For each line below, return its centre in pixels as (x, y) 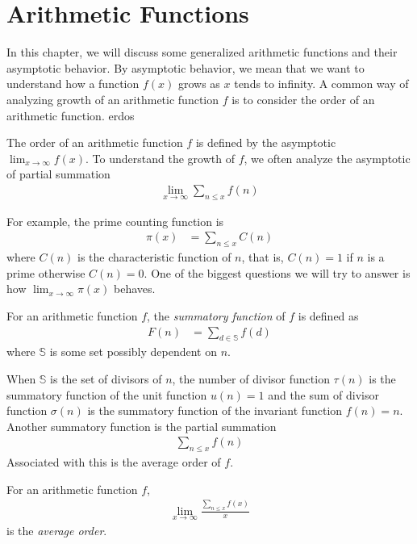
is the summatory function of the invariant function (215, 410)
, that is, (263, 257)
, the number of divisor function (251, 378)
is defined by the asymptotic (266, 142)
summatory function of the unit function (107, 394)
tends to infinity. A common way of (321, 84)
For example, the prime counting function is (115, 221)
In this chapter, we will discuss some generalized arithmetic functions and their (202, 52)
